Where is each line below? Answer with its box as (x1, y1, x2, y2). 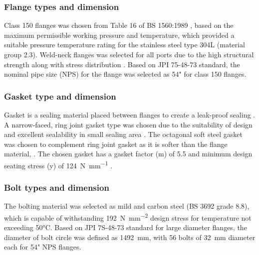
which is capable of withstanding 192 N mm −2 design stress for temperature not (4, 211, 252, 223)
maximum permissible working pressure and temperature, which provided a (4, 29, 235, 40)
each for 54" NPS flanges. (4, 242, 81, 252)
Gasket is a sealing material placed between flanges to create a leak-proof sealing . (4, 110, 255, 120)
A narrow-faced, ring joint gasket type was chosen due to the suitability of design (4, 119, 253, 129)
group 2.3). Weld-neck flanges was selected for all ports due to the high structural (4, 49, 254, 59)
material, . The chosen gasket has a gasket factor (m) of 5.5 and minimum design (4, 148, 253, 159)
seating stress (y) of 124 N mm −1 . (4, 158, 113, 170)
